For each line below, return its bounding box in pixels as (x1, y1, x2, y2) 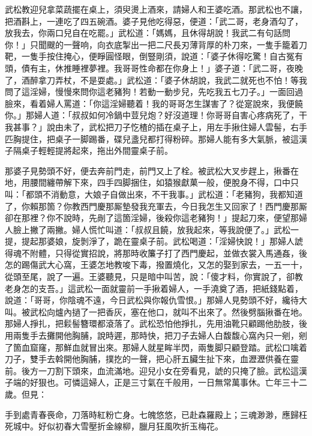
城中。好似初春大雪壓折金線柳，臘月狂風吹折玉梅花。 (13, 420, 223, 432)
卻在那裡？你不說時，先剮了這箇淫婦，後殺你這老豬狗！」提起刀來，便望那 (5, 211, 299, 224)
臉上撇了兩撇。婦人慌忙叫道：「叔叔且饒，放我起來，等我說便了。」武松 (13, 223, 290, 235)
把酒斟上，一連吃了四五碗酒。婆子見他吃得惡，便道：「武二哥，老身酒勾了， (5, 14, 303, 27)
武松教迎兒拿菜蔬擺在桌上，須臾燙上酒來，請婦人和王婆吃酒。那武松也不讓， (5, 3, 307, 15)
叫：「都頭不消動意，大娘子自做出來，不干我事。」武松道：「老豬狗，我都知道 (5, 187, 303, 200)
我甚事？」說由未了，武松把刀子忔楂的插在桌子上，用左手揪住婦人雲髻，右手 (5, 120, 307, 133)
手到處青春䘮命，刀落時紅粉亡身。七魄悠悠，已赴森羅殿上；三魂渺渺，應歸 (5, 408, 299, 420)
